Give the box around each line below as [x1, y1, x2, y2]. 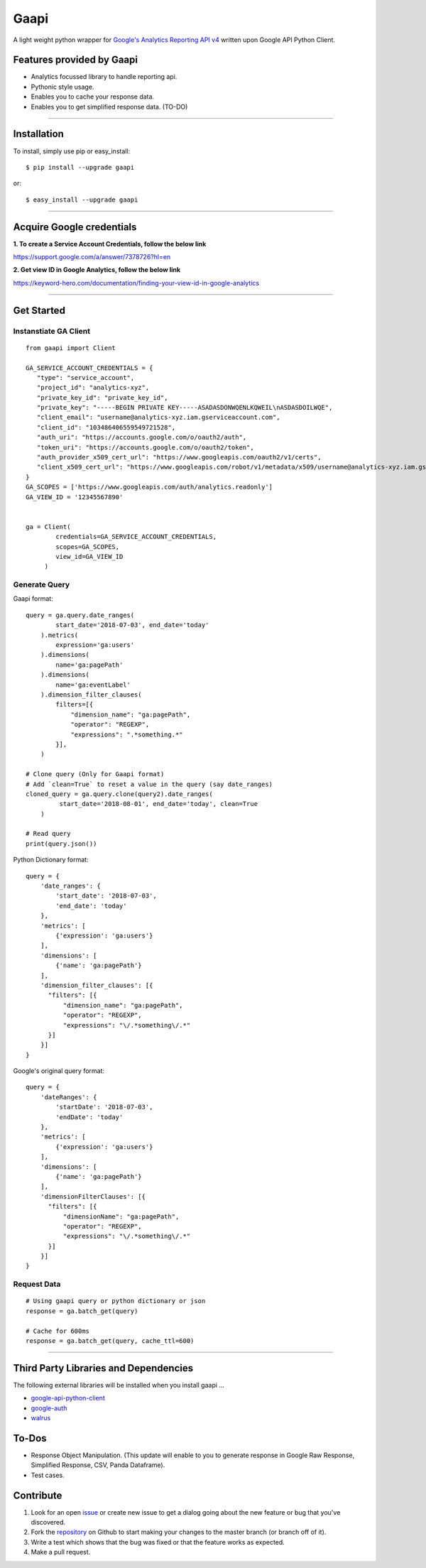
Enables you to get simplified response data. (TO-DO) [31, 102, 188, 111]
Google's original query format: [13, 1067, 105, 1075]
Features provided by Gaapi [13, 54, 138, 66]
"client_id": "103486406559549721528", [36, 423, 176, 431]
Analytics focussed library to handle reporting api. [31, 72, 177, 81]
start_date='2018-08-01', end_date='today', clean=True [59, 800, 258, 808]
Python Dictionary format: [13, 856, 89, 864]
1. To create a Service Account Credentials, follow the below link [13, 239, 207, 248]
